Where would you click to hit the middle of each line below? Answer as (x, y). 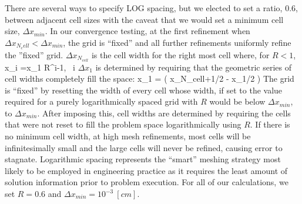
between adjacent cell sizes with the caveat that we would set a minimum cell (144, 19)
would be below (237, 101)
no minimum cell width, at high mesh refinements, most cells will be (128, 136)
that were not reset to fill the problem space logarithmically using (123, 124)
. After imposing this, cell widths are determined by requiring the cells (164, 113)
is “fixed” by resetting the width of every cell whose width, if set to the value (144, 90)
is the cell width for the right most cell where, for (180, 54)
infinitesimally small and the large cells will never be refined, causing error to (144, 147)
